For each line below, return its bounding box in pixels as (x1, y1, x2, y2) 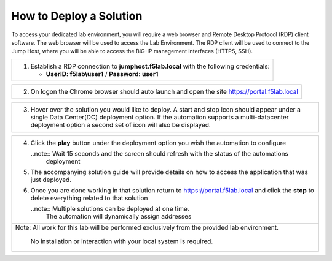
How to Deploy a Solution (11, 9, 143, 23)
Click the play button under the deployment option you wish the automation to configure (30, 138, 286, 147)
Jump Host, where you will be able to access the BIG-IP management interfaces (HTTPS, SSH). (11, 48, 253, 55)
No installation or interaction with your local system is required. (30, 236, 213, 245)
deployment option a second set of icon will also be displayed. (30, 120, 211, 129)
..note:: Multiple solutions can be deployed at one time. (30, 204, 190, 213)
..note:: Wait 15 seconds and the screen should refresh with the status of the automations (30, 149, 289, 157)
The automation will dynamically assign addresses (45, 212, 192, 221)
